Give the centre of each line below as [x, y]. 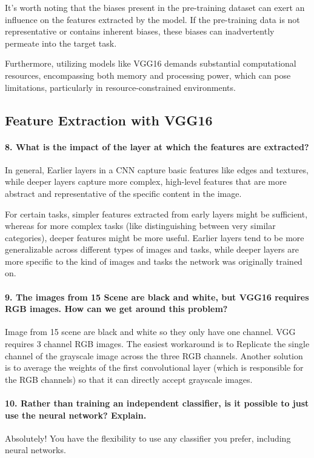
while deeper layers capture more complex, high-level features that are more [146, 181]
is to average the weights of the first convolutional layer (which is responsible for [154, 367]
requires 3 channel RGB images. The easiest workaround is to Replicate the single [157, 344]
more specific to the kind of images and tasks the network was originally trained [154, 261]
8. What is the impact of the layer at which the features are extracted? [157, 146]
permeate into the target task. [61, 43]
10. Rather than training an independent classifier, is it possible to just [157, 403]
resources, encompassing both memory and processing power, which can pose [148, 75]
